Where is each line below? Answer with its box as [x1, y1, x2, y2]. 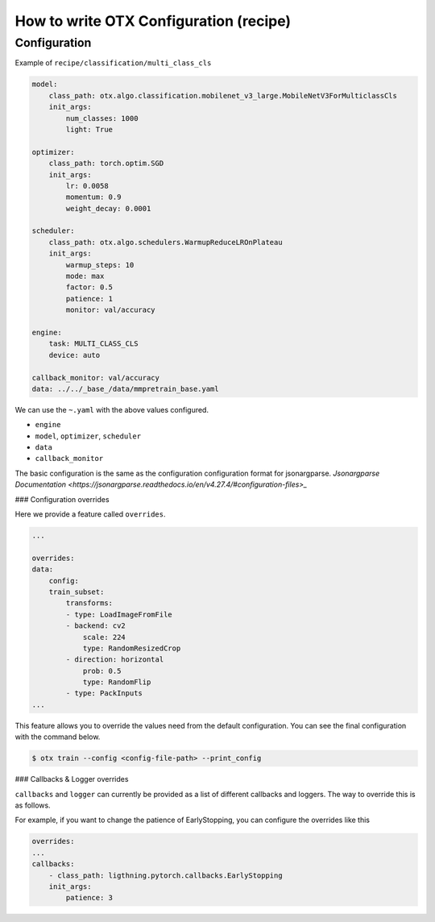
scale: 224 [82, 633, 126, 642]
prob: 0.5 [82, 666, 122, 675]
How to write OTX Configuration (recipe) [14, 12, 292, 30]
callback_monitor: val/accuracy [31, 373, 160, 382]
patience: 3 [65, 893, 113, 903]
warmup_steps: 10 [65, 260, 135, 269]
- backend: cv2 [65, 621, 126, 630]
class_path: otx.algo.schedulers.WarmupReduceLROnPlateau [48, 238, 283, 247]
